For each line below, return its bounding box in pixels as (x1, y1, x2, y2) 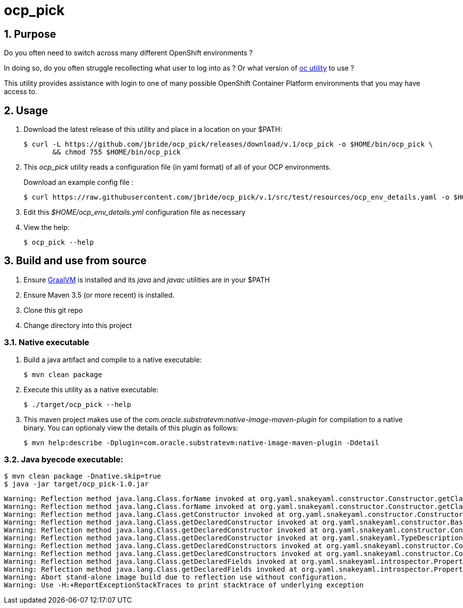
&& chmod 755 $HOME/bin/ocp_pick (52, 148, 181, 156)
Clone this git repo (24, 305, 83, 314)
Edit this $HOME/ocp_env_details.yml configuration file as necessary (24, 208, 246, 217)
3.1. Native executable (4, 337, 89, 348)
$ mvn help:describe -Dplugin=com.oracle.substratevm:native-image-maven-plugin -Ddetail (24, 438, 379, 447)
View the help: (24, 223, 70, 232)
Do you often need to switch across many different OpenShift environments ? (4, 49, 253, 57)
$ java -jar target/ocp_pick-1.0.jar (4, 480, 149, 488)
